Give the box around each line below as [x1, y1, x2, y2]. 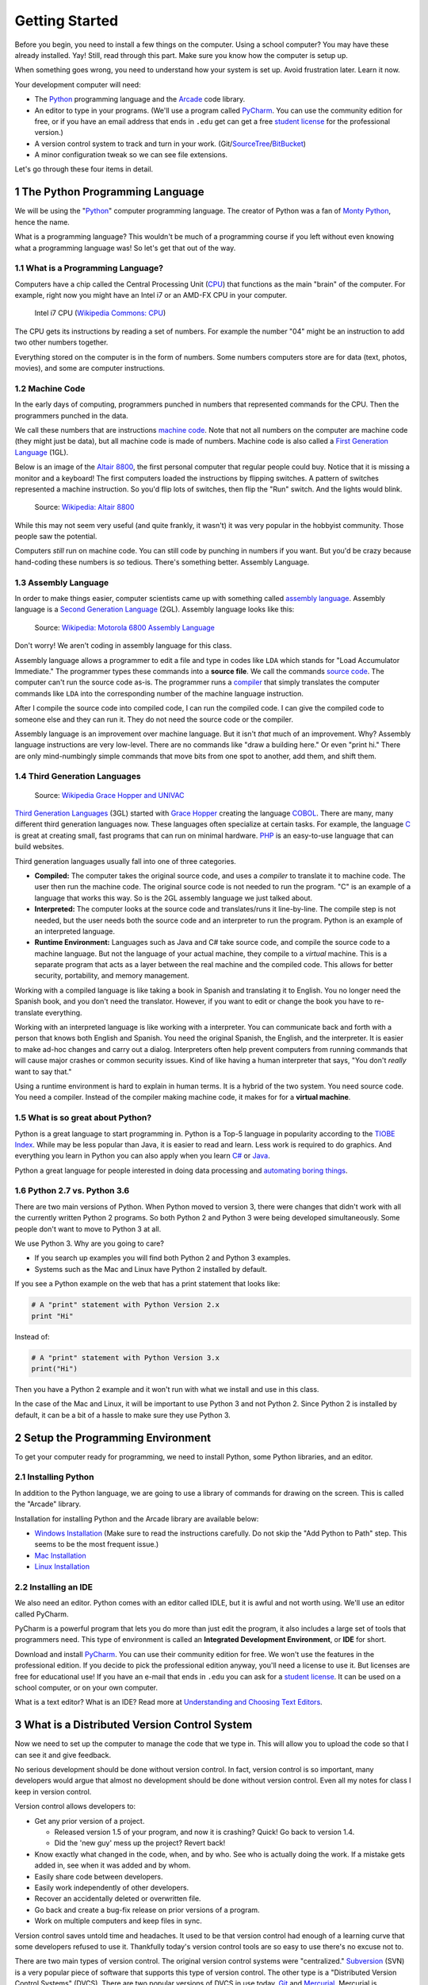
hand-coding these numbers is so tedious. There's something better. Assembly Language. [14, 557, 310, 567]
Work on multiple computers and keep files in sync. [34, 1916, 202, 1925]
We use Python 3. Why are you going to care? [14, 1239, 164, 1248]
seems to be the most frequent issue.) [34, 1540, 159, 1549]
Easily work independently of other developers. [34, 1883, 189, 1892]
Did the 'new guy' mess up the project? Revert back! [54, 1838, 226, 1848]
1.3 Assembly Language [14, 576, 109, 588]
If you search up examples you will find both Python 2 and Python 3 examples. [34, 1253, 291, 1262]
